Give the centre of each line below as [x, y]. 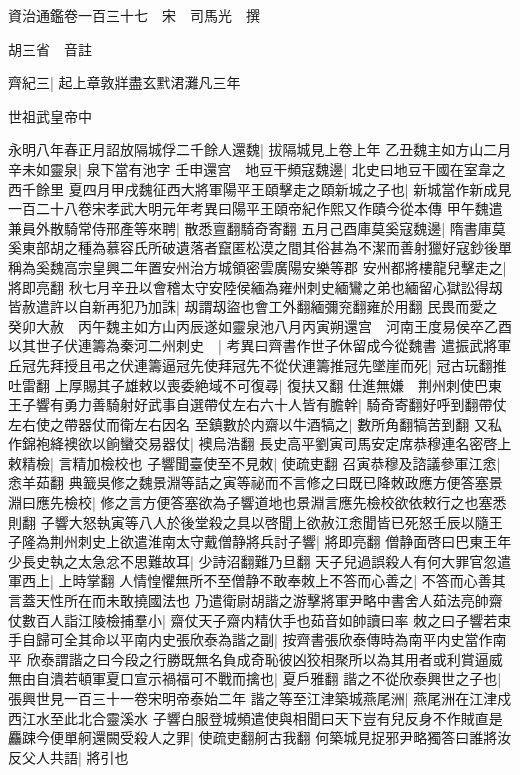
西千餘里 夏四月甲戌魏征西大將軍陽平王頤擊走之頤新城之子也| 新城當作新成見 [260, 188]
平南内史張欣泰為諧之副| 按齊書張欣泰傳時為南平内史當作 [306, 639]
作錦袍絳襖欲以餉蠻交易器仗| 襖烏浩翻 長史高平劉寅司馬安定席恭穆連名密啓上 [260, 443]
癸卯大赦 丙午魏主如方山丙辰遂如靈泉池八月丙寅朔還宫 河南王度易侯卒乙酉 [260, 325]
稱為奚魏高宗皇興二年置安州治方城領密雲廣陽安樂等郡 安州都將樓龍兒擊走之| [257, 266]
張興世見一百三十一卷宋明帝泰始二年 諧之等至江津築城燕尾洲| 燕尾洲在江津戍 [260, 698]
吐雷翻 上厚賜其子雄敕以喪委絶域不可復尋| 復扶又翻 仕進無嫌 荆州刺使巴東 [255, 384]
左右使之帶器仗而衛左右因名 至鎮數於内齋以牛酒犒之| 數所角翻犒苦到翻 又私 [255, 423]
